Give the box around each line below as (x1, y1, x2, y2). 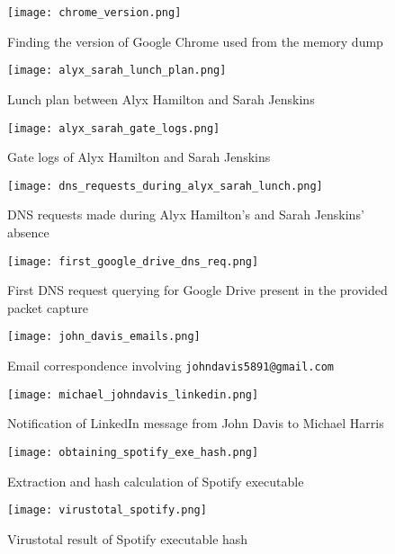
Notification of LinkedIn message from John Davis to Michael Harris (7, 414, 384, 433)
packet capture (7, 298, 88, 317)
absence (7, 223, 49, 241)
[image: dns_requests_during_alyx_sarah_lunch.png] (7, 179, 323, 192)
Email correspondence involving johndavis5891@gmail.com (7, 356, 334, 375)
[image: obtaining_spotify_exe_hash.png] (7, 446, 259, 459)
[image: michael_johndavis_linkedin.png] (7, 388, 259, 401)
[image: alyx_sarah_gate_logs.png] (7, 121, 220, 135)
